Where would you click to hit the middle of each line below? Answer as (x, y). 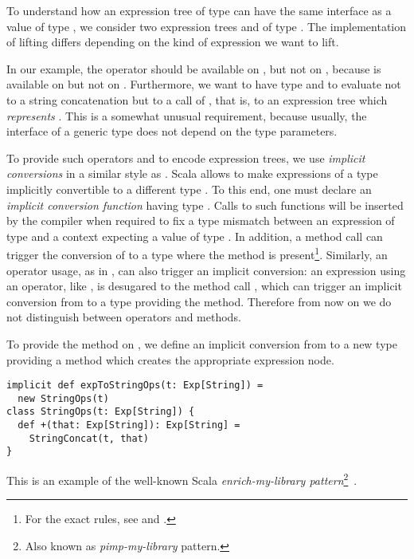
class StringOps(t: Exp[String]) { (101, 412)
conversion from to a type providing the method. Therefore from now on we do (199, 301)
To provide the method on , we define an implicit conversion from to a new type (202, 343)
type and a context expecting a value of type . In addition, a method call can (195, 236)
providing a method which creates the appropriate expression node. (170, 359)
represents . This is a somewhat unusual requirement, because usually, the (187, 115)
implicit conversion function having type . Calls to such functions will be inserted (205, 205)
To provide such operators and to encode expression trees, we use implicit (186, 157)
